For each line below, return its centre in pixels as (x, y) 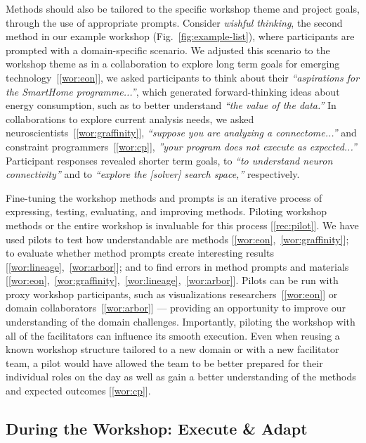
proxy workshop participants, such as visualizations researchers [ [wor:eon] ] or (172, 294)
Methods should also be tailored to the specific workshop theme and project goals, (183, 8)
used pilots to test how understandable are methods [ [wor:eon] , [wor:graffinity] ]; (177, 239)
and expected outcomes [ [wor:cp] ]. (78, 391)
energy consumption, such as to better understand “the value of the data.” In (171, 105)
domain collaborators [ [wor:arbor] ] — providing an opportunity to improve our (176, 308)
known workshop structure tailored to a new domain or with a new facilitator (172, 349)
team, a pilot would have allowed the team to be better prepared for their (164, 362)
